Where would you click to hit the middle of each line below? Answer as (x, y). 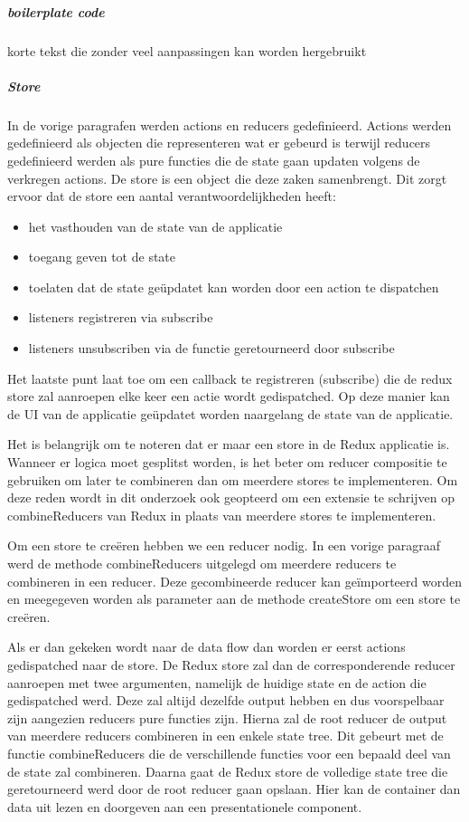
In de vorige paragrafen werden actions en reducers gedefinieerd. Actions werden (230, 124)
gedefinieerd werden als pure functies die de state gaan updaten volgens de (214, 160)
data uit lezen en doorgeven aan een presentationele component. (185, 806)
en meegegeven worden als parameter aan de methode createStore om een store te (234, 599)
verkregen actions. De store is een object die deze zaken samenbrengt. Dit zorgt (227, 178)
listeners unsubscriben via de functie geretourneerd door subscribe (211, 348)
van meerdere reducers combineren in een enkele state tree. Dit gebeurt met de (225, 736)
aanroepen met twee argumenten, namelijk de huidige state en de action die (217, 682)
